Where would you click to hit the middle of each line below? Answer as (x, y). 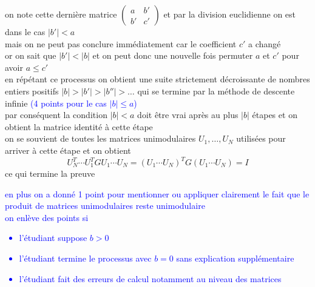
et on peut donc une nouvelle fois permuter (173, 55)
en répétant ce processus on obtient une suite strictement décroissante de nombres (157, 79)
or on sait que (31, 55)
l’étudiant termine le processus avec (85, 258)
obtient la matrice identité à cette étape (79, 126)
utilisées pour (261, 138)
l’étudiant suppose (53, 238)
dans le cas (25, 31)
